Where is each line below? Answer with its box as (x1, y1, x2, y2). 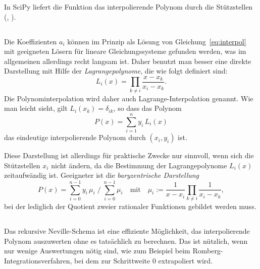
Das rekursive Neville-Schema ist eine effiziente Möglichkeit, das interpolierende (4, 225, 250, 236)
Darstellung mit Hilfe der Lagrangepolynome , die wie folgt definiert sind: (4, 65, 228, 76)
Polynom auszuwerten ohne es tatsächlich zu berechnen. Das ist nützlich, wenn (4, 235, 248, 246)
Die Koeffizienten (4, 36, 57, 46)
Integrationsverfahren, (4, 255, 72, 265)
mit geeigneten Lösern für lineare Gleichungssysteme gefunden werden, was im (4, 46, 246, 56)
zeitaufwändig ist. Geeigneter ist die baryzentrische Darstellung (4, 170, 199, 180)
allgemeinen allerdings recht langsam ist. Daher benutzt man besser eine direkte (4, 55, 251, 66)
